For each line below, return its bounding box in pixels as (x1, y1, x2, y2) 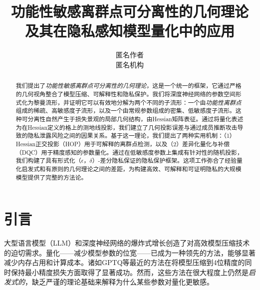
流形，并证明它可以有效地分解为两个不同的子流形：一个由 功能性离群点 (45, 98, 242, 106)
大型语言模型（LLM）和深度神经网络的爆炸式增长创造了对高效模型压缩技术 (4, 238, 250, 248)
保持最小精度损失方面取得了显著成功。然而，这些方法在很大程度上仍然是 (10, 267, 249, 277)
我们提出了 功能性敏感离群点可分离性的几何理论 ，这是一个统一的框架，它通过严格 (15, 81, 242, 90)
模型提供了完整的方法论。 (15, 173, 87, 181)
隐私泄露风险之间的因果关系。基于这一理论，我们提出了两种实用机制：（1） (27, 131, 236, 140)
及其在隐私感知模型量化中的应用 (24, 20, 235, 41)
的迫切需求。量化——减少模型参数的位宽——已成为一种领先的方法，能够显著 (4, 247, 256, 258)
